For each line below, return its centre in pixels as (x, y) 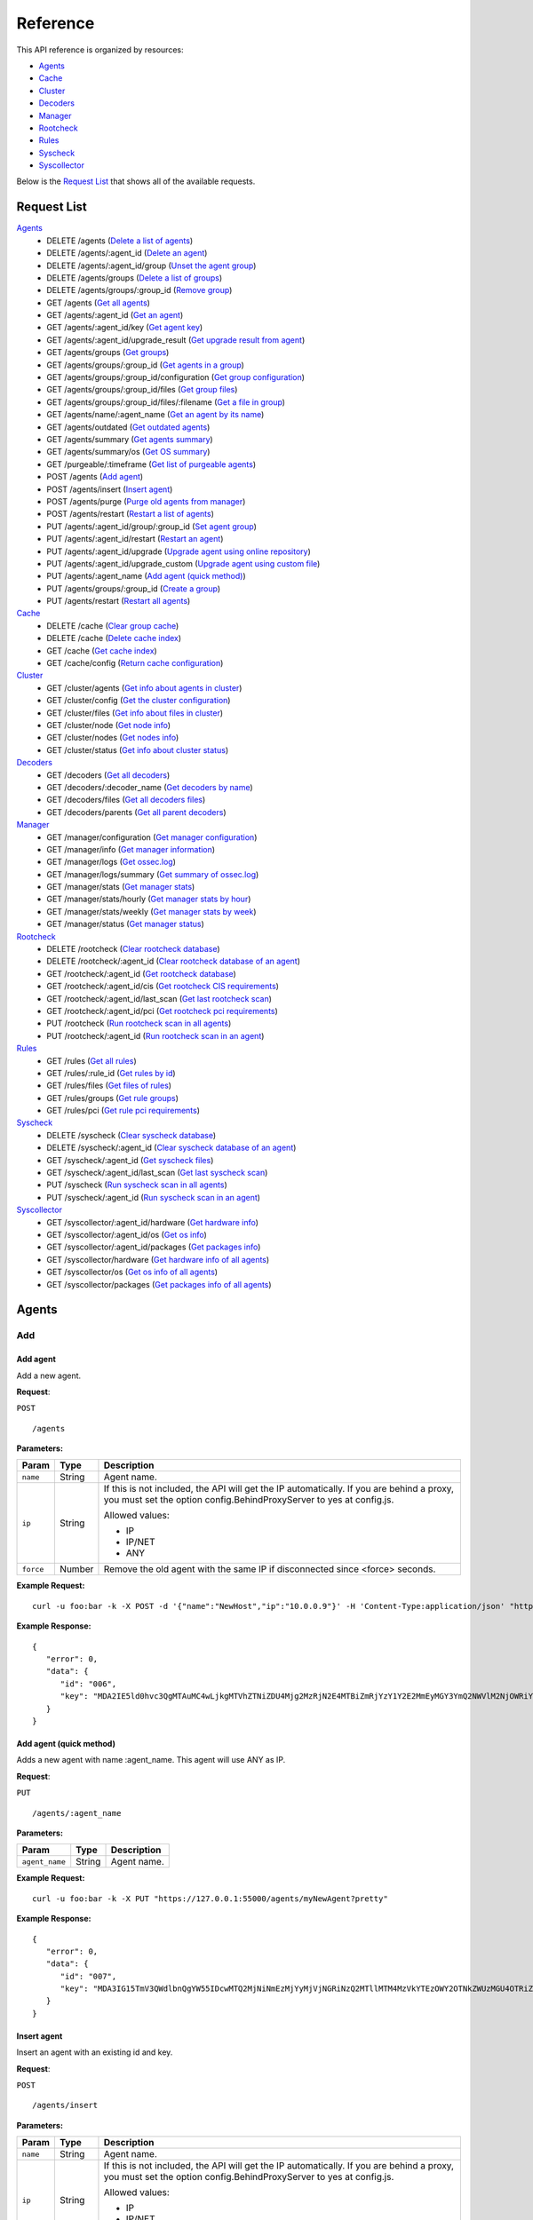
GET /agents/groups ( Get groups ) (108, 353)
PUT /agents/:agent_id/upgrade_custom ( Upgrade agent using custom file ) (183, 563)
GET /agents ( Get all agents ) (99, 303)
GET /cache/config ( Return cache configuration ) (135, 663)
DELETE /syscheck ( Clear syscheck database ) (131, 1135)
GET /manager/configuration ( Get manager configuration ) (152, 837)
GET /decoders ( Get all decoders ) (108, 775)
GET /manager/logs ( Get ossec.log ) (111, 862)
